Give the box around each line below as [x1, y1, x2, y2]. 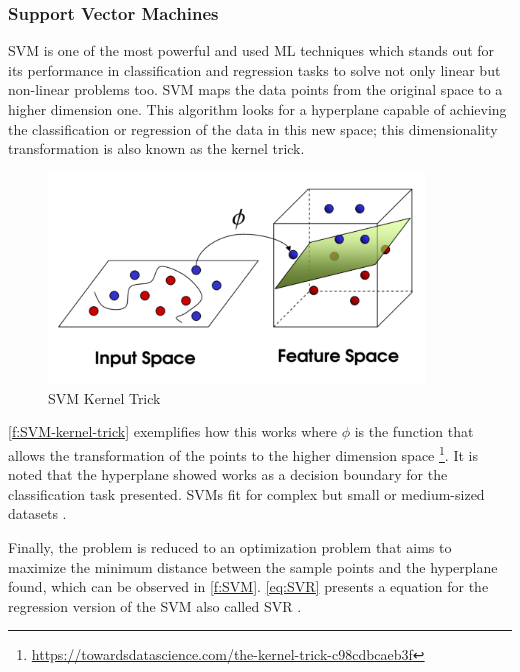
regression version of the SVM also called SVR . [8, 595, 302, 616]
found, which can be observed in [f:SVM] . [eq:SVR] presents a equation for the [8, 576, 489, 597]
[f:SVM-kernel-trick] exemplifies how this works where [8, 421, 337, 442]
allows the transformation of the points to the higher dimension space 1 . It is [8, 442, 478, 465]
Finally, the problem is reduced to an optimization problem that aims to [8, 537, 452, 558]
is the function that [354, 421, 474, 442]
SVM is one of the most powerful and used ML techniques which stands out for [8, 40, 495, 61]
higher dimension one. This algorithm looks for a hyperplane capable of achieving [8, 99, 507, 119]
